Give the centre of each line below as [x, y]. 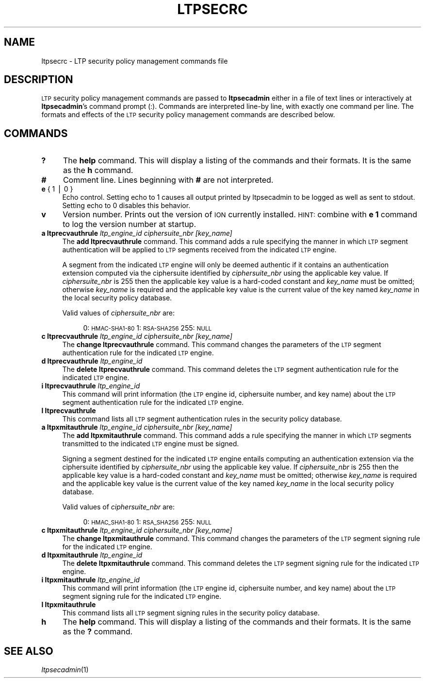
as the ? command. [98, 632]
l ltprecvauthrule [69, 411]
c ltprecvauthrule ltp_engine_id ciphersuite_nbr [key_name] [137, 336]
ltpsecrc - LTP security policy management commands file [135, 61]
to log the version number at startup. [130, 224]
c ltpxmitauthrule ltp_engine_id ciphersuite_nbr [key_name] [137, 530]
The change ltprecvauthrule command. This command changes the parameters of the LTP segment [222, 345]
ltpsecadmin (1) [65, 670]
